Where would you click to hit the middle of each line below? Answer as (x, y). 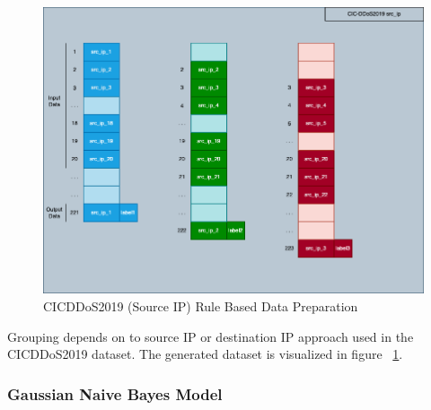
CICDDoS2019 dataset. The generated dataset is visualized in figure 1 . (205, 354)
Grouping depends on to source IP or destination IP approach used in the (211, 336)
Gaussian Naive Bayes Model (115, 393)
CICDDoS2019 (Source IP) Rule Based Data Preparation (201, 305)
